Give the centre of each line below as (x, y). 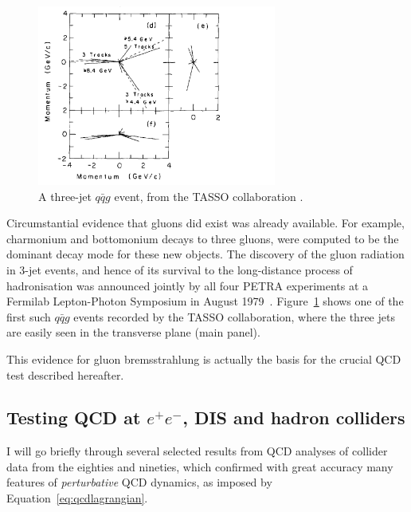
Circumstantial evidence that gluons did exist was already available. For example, (205, 223)
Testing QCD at (74, 417)
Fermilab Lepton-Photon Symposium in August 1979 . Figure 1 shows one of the (205, 301)
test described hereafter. (65, 374)
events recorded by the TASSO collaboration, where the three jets (234, 316)
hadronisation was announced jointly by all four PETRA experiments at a (188, 285)
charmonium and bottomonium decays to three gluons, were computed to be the (203, 238)
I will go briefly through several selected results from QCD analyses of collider (197, 451)
